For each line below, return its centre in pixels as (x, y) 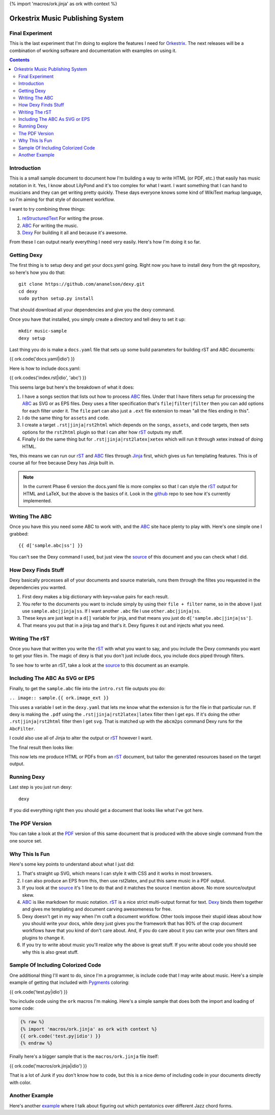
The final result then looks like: (42, 747)
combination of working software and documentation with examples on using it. (93, 50)
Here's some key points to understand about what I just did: (72, 864)
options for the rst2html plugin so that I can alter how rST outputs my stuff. (103, 432)
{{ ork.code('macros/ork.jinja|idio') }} (48, 1066)
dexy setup (32, 338)
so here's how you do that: (37, 272)
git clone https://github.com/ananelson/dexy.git (82, 284)
